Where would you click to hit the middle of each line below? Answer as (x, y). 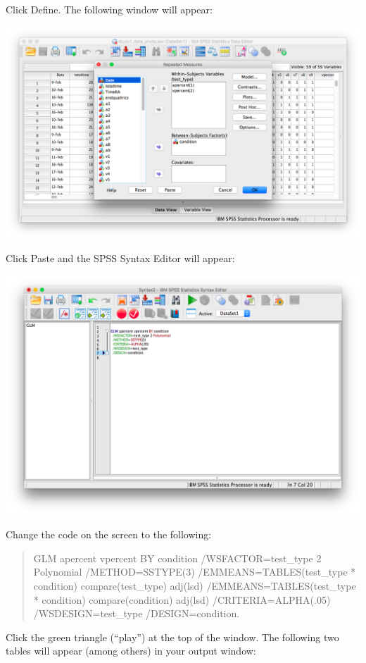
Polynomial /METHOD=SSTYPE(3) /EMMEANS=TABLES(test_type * (195, 572)
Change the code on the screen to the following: (109, 534)
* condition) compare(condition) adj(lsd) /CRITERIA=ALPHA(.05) (182, 599)
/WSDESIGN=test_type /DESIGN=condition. (137, 613)
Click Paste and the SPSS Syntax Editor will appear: (120, 258)
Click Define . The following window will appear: (109, 9)
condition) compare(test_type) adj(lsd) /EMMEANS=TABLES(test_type (195, 585)
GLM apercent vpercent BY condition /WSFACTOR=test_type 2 (177, 558)
